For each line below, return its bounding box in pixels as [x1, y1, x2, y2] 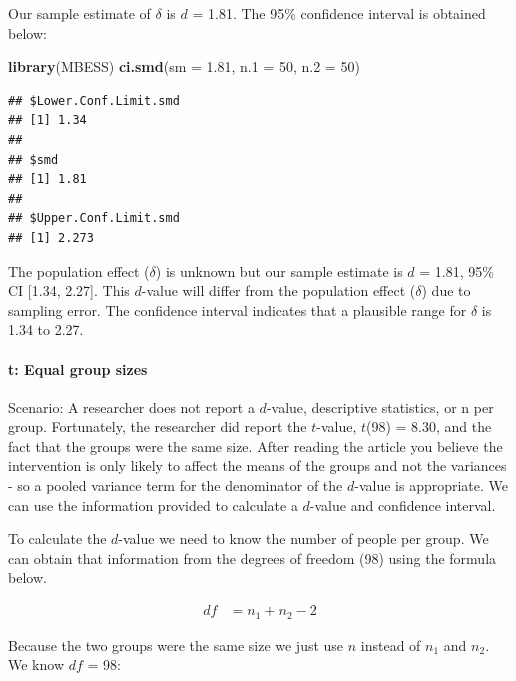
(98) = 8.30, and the [366, 416, 492, 437]
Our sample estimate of [8, 3, 151, 23]
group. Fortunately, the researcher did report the [8, 416, 307, 437]
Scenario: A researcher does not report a [8, 396, 255, 417]
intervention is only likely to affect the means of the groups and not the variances [8, 455, 507, 476]
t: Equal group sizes [8, 358, 148, 379]
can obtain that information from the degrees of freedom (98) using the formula [8, 547, 497, 568]
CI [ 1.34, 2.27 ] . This [8, 280, 130, 301]
